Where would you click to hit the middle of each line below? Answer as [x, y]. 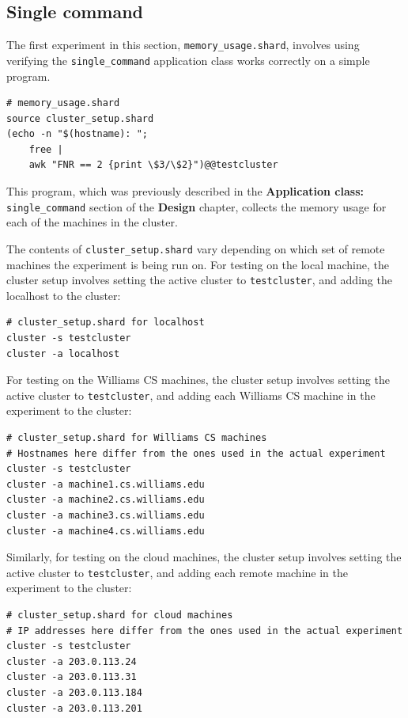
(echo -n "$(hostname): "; [77, 134]
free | [46, 149]
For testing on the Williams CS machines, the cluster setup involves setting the [198, 380]
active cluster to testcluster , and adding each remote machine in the [177, 572]
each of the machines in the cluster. [92, 222]
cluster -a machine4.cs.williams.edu [106, 531]
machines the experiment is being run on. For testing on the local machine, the [198, 264]
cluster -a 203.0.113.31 [72, 677]
